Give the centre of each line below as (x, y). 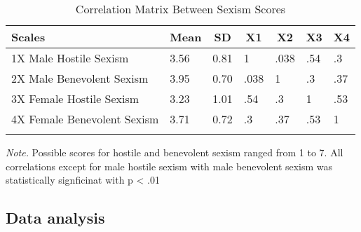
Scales (28, 37)
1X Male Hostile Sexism (70, 58)
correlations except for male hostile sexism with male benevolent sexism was (169, 166)
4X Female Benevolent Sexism (85, 119)
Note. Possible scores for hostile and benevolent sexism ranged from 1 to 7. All (175, 152)
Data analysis (55, 218)
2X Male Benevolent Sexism (80, 78)
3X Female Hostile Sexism (75, 98)
